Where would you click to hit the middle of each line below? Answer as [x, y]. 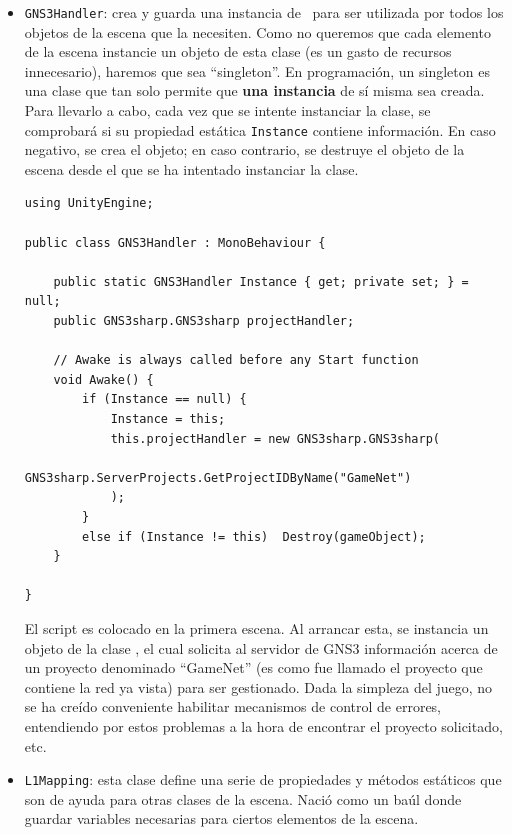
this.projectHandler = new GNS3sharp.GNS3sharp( [275, 438]
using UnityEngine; [89, 203]
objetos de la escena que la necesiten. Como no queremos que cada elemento [257, 31]
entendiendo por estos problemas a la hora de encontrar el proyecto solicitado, [263, 725]
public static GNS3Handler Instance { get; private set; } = [261, 281]
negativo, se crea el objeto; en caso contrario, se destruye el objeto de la [244, 149]
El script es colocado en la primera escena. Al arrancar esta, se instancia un [256, 627]
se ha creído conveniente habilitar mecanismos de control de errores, [233, 706]
